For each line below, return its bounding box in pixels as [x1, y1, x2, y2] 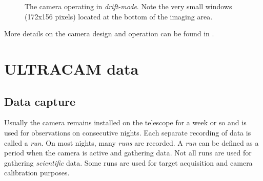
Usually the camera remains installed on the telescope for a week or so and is [4, 117, 247, 128]
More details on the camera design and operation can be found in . [4, 28, 214, 39]
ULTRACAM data [4, 58, 139, 79]
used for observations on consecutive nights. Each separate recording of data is [4, 127, 251, 138]
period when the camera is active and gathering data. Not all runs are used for [4, 147, 252, 158]
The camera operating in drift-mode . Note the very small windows [25, 1, 232, 11]
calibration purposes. [4, 167, 70, 178]
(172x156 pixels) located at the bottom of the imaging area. [25, 11, 213, 21]
